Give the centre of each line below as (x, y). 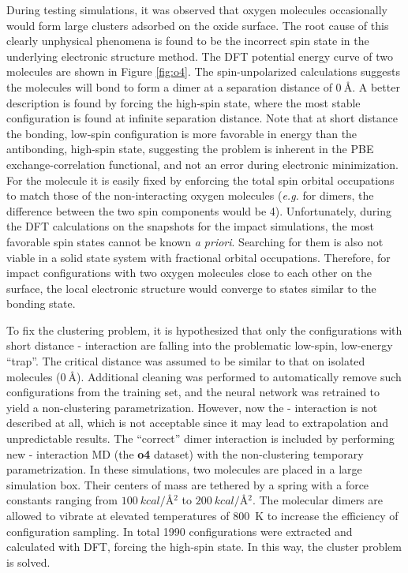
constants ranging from (62, 500)
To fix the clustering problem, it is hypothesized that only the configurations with (204, 330)
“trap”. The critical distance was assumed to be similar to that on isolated (186, 361)
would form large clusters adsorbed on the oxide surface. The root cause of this (198, 25)
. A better (376, 86)
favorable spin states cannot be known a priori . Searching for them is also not (195, 241)
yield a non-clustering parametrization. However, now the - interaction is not (192, 407)
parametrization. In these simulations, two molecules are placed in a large (184, 469)
